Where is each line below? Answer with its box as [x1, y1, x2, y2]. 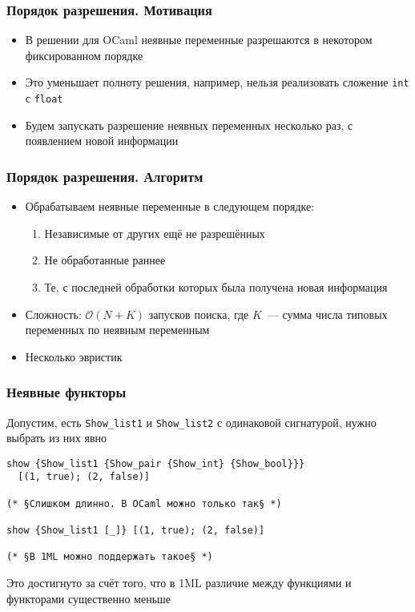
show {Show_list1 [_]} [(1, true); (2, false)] [6, 525, 265, 537]
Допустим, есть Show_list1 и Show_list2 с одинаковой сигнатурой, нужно [6, 413, 377, 430]
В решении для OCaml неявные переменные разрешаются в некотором [25, 31, 373, 48]
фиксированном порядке [25, 46, 143, 63]
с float [25, 90, 63, 107]
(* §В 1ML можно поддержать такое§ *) [6, 551, 213, 563]
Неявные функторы [6, 382, 127, 402]
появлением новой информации [25, 132, 179, 149]
